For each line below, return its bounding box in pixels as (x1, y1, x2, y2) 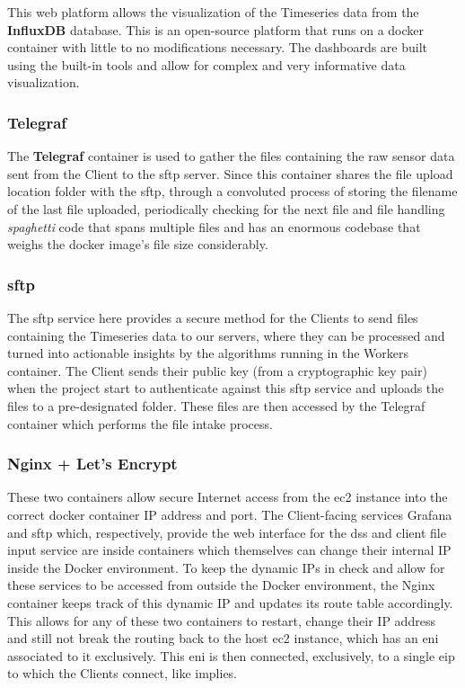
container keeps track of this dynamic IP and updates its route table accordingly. (7, 593, 453, 612)
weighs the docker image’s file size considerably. (7, 235, 268, 254)
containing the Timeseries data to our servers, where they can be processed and (7, 326, 445, 344)
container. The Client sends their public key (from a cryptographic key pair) (7, 361, 427, 380)
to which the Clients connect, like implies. (7, 664, 238, 683)
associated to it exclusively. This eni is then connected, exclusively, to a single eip (7, 646, 455, 665)
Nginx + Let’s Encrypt (7, 452, 178, 475)
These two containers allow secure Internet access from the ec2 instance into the (7, 487, 448, 506)
